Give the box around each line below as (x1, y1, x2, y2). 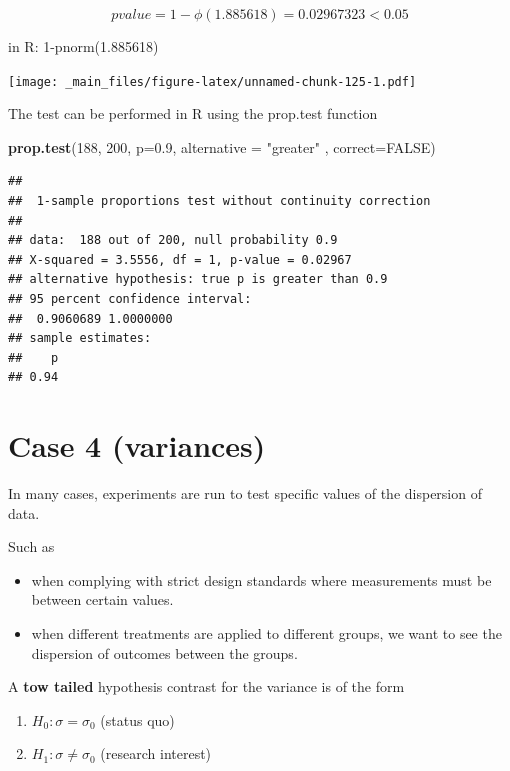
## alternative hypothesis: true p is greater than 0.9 (8, 272, 388, 287)
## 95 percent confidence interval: (8, 292, 252, 306)
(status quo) (100, 709, 175, 730)
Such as (8, 536, 55, 557)
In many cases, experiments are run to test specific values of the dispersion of (8, 483, 482, 504)
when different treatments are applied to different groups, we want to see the (31, 623, 502, 644)
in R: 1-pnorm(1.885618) (8, 36, 159, 56)
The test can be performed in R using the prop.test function (8, 103, 378, 124)
